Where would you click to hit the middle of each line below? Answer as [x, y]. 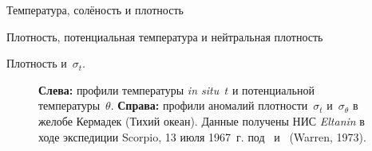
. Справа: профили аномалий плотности [209, 105]
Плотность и [37, 63]
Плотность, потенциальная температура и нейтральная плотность [165, 36]
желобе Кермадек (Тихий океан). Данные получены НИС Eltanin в [202, 120]
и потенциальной [273, 89]
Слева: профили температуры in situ [129, 89]
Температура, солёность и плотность [95, 10]
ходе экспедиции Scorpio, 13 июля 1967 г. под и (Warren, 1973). [202, 136]
